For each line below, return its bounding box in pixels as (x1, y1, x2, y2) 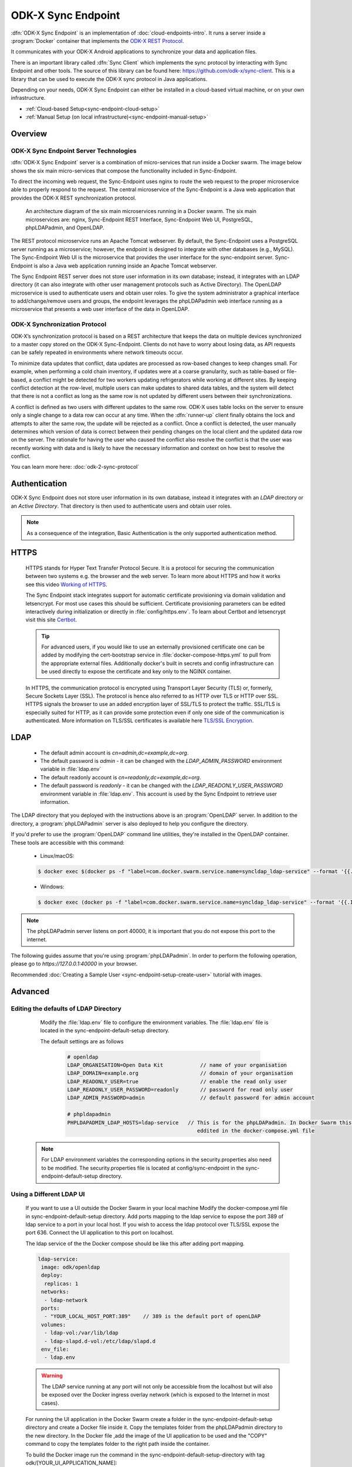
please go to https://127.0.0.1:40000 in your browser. (11, 960, 138, 968)
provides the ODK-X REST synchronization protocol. (11, 194, 137, 201)
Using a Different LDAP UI (11, 1190, 85, 1198)
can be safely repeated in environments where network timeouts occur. (11, 349, 184, 356)
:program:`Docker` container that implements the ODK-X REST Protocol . (11, 37, 184, 44)
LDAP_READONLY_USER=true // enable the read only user (67, 1078, 287, 1085)
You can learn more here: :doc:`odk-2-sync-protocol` (11, 464, 140, 471)
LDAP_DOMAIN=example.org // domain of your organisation (67, 1070, 293, 1077)
